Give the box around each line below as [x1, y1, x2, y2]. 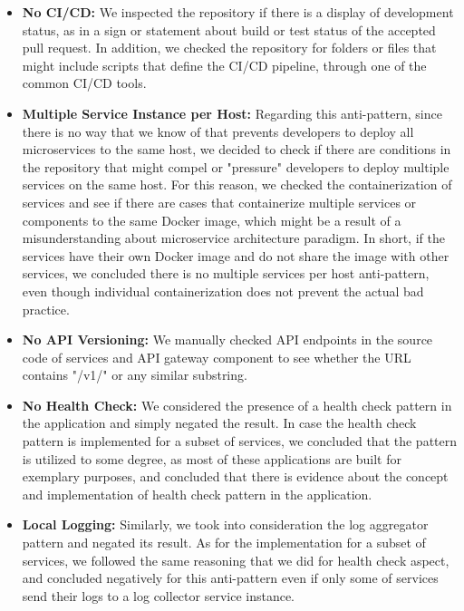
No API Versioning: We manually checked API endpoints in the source [22, 330, 433, 349]
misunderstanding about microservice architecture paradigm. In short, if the [22, 228, 445, 247]
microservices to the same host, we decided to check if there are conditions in [22, 140, 451, 159]
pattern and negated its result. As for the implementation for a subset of [22, 533, 426, 552]
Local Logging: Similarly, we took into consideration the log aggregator [22, 515, 429, 534]
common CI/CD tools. [22, 73, 147, 92]
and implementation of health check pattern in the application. [22, 484, 372, 503]
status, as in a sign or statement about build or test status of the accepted [22, 20, 436, 39]
